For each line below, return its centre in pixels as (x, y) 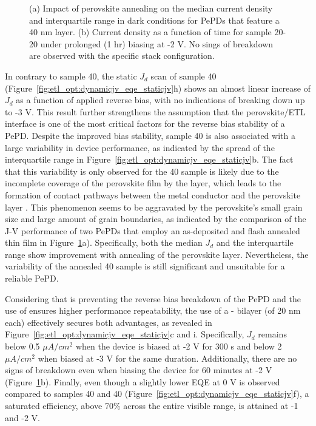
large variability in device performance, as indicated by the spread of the (140, 147)
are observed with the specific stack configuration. (122, 56)
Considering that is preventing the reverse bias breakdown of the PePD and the (153, 298)
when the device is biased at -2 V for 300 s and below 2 (179, 346)
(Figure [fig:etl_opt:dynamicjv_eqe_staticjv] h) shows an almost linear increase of (158, 88)
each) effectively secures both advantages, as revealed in (109, 322)
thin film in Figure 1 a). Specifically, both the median (104, 242)
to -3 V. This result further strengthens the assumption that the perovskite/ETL (155, 111)
